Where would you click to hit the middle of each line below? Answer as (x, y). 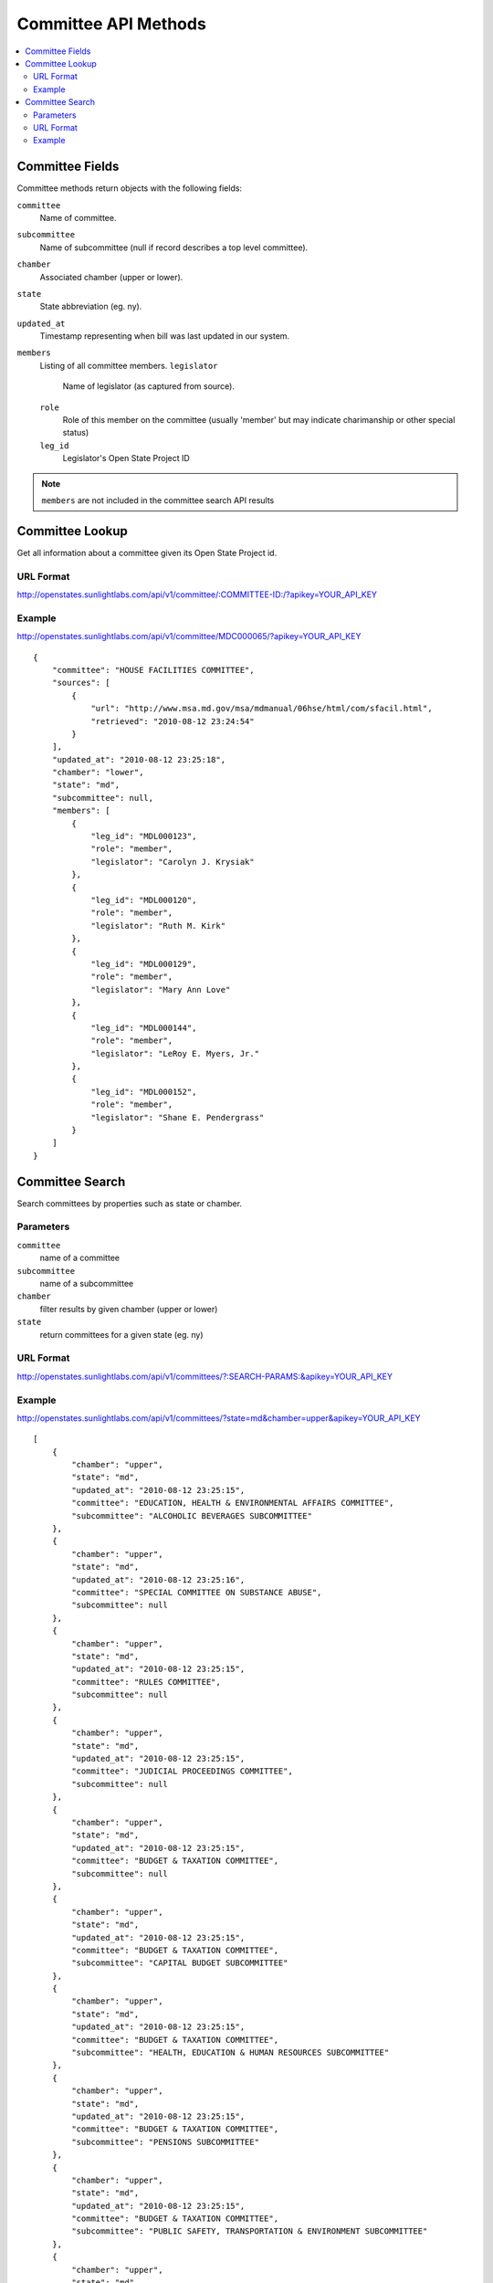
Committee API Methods (112, 24)
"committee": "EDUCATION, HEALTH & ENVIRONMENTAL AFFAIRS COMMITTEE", (233, 1503)
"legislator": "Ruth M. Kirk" (158, 926)
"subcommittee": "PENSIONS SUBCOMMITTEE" (166, 2142)
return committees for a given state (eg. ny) (122, 1334)
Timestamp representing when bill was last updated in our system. (165, 336)
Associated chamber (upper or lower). (111, 277)
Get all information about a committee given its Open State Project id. (147, 552)
